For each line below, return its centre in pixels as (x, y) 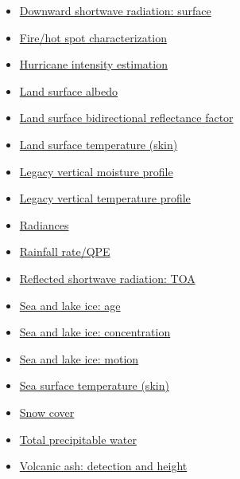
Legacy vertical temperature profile (105, 198)
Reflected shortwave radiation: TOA (107, 278)
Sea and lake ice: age (70, 305)
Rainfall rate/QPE (65, 251)
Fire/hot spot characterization (93, 37)
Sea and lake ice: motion (79, 358)
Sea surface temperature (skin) (94, 385)
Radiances (44, 224)
